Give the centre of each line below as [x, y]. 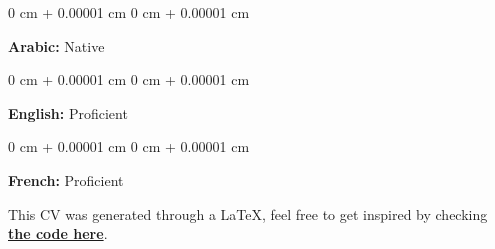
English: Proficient [68, 112]
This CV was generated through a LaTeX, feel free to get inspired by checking [248, 213]
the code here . [58, 233]
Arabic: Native [56, 45]
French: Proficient [66, 179]
